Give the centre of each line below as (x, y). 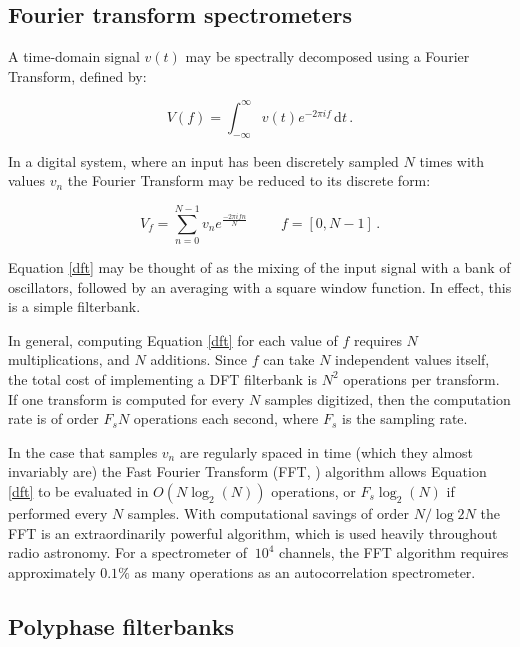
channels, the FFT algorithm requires (394, 552)
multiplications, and (69, 359)
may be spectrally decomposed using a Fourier (327, 56)
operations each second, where (226, 418)
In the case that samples (83, 451)
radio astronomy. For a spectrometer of (127, 552)
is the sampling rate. (405, 418)
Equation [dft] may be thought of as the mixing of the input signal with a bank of (259, 267)
